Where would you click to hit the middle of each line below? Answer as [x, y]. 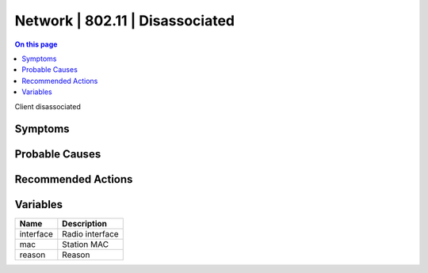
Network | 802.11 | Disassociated [125, 21]
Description [84, 224]
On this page [36, 44]
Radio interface [90, 234]
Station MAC [86, 245]
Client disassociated [48, 106]
